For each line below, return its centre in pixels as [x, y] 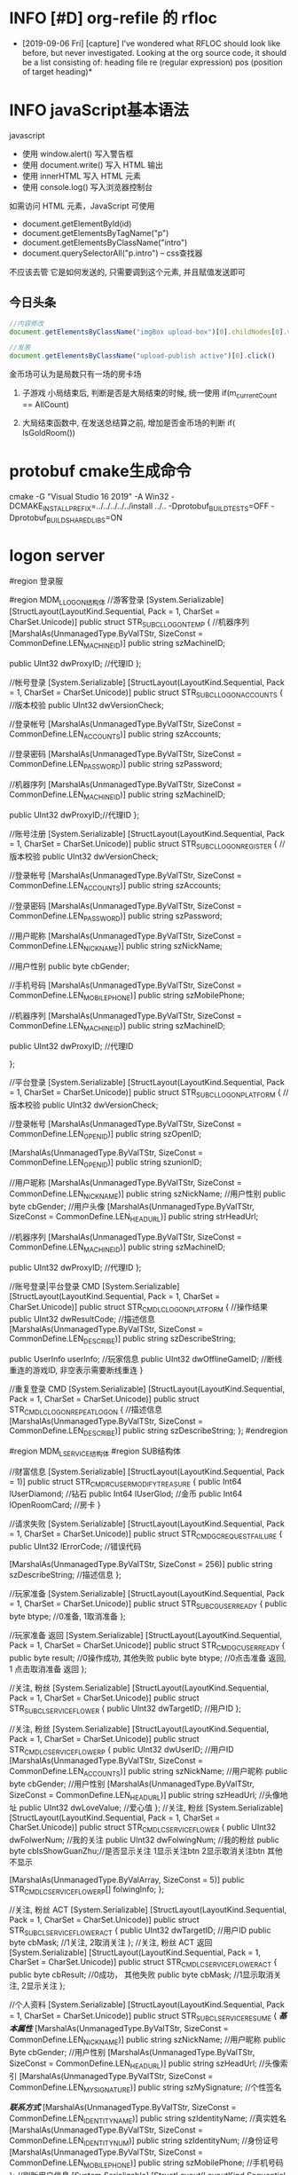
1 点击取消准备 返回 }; [48, 1668]
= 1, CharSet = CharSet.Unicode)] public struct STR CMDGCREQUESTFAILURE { [146, 1535]
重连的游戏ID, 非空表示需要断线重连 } [76, 1370]
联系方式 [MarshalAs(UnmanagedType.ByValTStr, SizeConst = [123, 2108]
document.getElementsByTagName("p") [95, 232]
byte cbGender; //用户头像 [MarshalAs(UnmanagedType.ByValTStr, [132, 1206]
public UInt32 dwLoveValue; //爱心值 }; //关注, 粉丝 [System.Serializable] [151, 1808]
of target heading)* [57, 71]
